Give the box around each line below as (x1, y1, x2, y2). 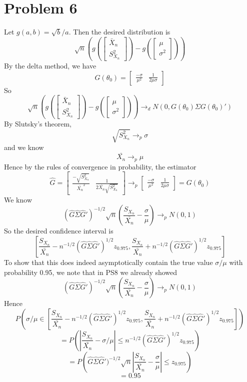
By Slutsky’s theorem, (4, 118, 71, 129)
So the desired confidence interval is (4, 225, 113, 236)
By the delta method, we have (4, 60, 96, 70)
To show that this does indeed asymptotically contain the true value (4, 256, 213, 267)
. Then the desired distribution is (68, 26, 170, 37)
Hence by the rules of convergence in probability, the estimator (4, 161, 196, 171)
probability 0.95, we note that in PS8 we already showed (4, 266, 177, 277)
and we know (4, 142, 44, 152)
